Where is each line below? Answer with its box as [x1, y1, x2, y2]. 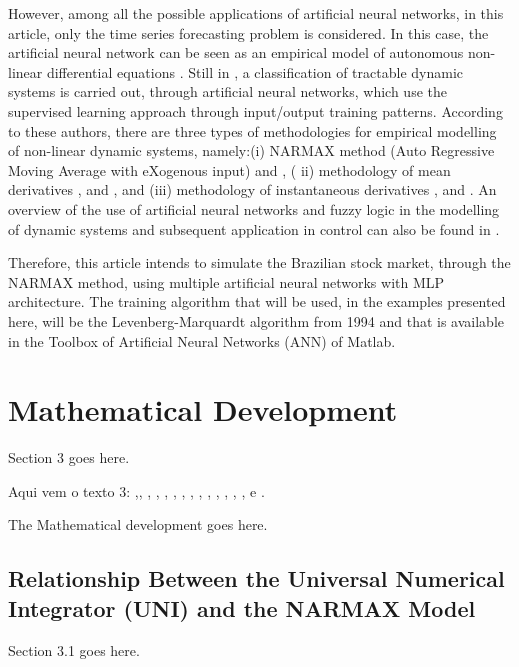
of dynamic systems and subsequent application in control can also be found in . [8, 218, 500, 239]
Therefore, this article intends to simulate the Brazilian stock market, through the [8, 252, 511, 273]
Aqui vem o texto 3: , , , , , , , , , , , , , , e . [8, 480, 265, 501]
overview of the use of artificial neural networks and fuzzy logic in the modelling [8, 198, 500, 219]
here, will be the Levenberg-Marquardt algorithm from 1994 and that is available [8, 310, 504, 331]
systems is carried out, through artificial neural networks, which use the [8, 81, 447, 102]
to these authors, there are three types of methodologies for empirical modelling [8, 120, 497, 141]
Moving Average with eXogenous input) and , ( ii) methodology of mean [8, 159, 451, 180]
